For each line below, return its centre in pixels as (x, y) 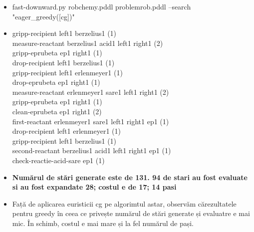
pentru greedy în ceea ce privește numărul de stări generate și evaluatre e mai (131, 213)
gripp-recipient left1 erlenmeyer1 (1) (67, 72)
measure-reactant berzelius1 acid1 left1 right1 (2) (88, 43)
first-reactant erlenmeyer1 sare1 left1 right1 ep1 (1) (91, 121)
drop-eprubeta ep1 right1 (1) (56, 82)
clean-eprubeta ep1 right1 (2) (57, 111)
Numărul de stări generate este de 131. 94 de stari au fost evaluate (130, 177)
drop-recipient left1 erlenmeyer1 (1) (66, 131)
